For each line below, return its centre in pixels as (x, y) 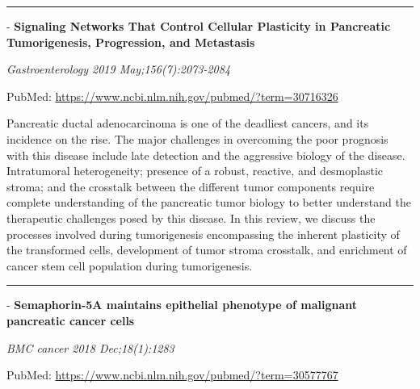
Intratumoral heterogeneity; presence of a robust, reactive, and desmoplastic (195, 171)
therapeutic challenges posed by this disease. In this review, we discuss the (191, 218)
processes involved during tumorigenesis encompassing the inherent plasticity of (203, 234)
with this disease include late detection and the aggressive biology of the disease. (206, 155)
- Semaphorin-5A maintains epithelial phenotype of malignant (182, 305)
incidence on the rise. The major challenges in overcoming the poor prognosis (197, 138)
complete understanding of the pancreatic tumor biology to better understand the (209, 202)
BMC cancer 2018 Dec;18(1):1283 (90, 347)
